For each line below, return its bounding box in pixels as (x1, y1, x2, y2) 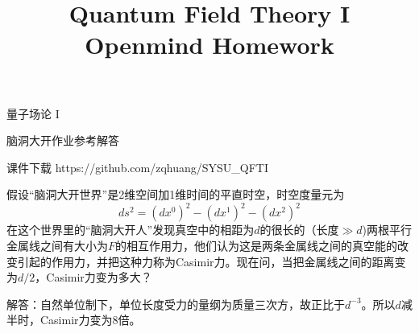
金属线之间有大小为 (6, 237, 108, 254)
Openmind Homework (85, 28, 334, 61)
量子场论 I (6, 105, 60, 121)
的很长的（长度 (259, 221, 339, 238)
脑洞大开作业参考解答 (6, 132, 119, 149)
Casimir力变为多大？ (46, 269, 152, 286)
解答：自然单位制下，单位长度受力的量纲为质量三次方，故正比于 (6, 295, 345, 312)
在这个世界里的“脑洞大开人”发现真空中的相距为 (6, 221, 255, 238)
